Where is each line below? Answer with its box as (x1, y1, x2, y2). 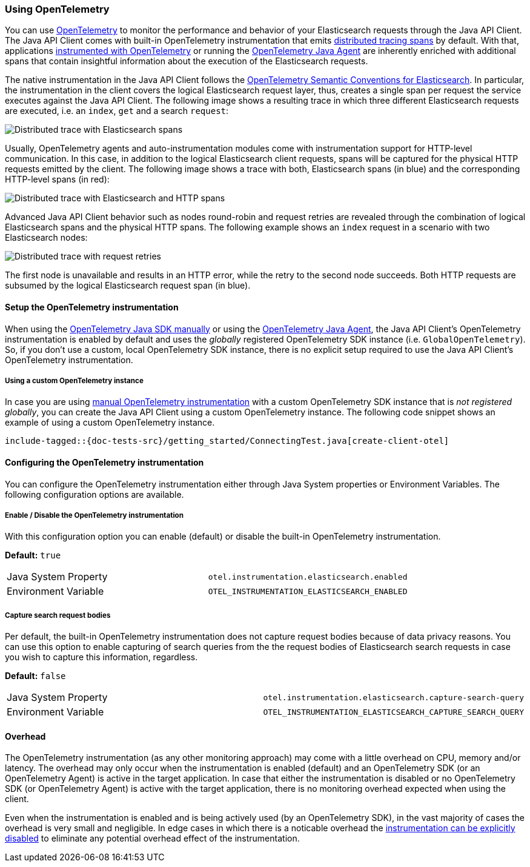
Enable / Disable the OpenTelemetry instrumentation (5, 510, 184, 520)
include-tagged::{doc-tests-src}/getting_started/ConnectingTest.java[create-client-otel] (5, 436, 449, 446)
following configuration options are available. (5, 489, 184, 500)
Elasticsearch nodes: (5, 232, 88, 243)
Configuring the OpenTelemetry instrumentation (5, 457, 204, 467)
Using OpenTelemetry (5, 3, 110, 15)
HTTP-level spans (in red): (5, 174, 110, 185)
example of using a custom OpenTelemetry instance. (5, 417, 215, 428)
